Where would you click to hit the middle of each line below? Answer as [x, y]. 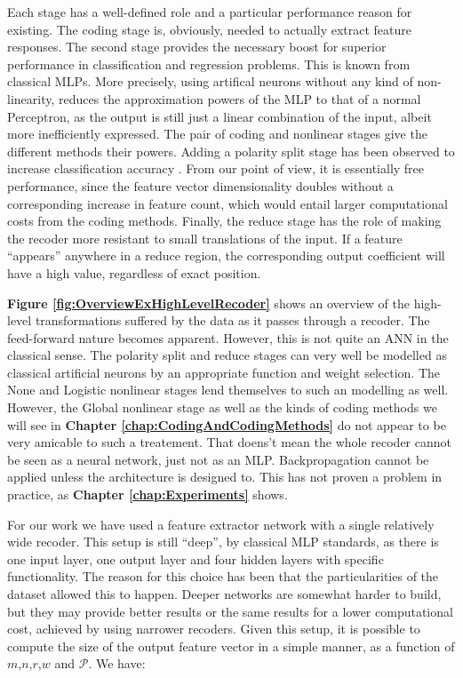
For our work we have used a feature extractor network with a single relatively [221, 524]
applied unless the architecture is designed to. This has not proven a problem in [225, 477]
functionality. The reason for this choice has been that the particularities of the [223, 576]
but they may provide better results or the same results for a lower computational [230, 611]
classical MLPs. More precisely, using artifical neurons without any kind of [210, 81]
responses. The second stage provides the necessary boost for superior [197, 47]
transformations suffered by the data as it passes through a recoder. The [232, 320]
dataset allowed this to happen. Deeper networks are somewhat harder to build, [224, 594]
